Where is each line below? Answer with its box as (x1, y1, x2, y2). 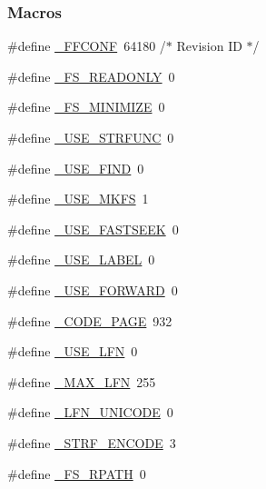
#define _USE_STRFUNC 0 (7, 128, 174, 146)
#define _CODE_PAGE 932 (7, 311, 172, 330)
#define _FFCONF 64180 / (7, 36, 166, 55)
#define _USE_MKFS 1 (7, 189, 149, 208)
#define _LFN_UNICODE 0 (7, 403, 173, 422)
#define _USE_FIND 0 (7, 158, 144, 177)
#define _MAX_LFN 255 (7, 372, 156, 391)
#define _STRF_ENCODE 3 (7, 433, 176, 452)
